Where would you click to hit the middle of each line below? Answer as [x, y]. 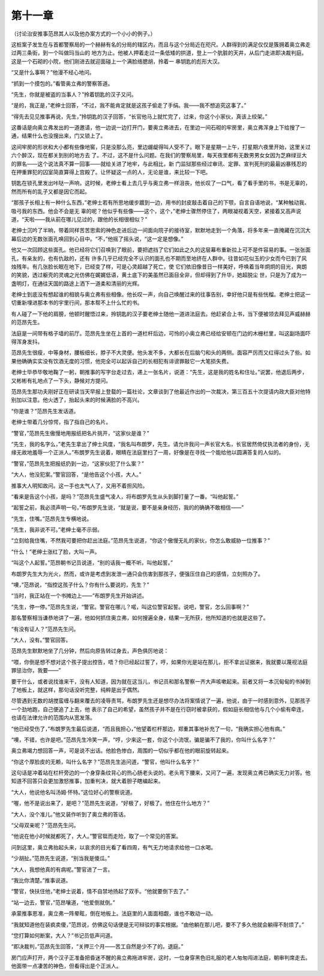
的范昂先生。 [27, 322]
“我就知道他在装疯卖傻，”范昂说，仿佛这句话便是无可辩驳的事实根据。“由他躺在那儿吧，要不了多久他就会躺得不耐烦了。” [157, 924]
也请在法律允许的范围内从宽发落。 [53, 718]
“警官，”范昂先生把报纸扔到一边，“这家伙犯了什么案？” [77, 463]
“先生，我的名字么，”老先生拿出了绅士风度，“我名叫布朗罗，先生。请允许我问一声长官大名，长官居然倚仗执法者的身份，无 [160, 444]
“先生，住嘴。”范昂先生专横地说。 [52, 519]
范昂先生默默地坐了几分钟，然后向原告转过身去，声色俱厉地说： [90, 651]
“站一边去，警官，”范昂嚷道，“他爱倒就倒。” [63, 902]
